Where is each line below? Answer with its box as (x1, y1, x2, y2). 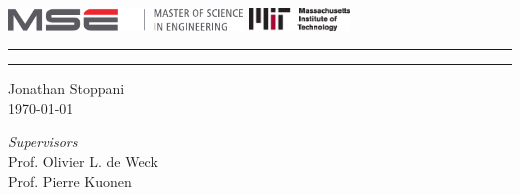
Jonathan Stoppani (8, 78, 125, 99)
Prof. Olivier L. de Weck (8, 151, 158, 172)
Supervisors (8, 131, 78, 152)
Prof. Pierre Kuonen (8, 170, 132, 191)
